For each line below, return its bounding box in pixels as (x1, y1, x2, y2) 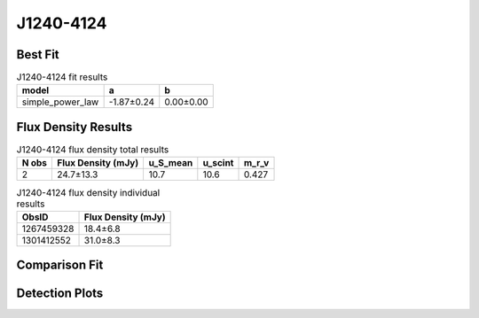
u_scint (202, 157, 234, 169)
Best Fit (16, 47, 59, 62)
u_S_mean (148, 157, 193, 169)
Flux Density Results (16, 120, 133, 135)
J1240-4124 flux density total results (16, 143, 169, 156)
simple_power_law (21, 96, 99, 108)
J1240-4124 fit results (16, 71, 108, 83)
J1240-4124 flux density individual (16, 186, 161, 198)
